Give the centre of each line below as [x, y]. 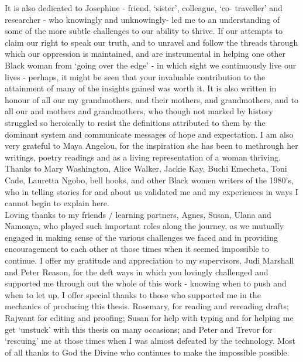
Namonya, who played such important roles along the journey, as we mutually [144, 226]
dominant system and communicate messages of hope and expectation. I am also [149, 134]
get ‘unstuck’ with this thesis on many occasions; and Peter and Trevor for [139, 329]
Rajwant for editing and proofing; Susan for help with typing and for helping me [149, 318]
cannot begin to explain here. [57, 203]
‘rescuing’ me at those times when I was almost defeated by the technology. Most [150, 341]
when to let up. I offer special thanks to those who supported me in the [133, 294]
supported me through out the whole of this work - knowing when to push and [146, 283]
